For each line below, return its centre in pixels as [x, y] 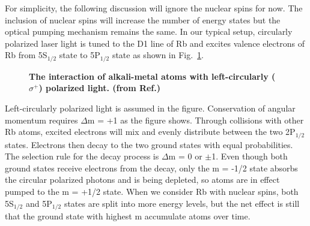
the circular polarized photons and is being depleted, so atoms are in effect [142, 180]
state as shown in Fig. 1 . [158, 55]
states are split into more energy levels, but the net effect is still [182, 203]
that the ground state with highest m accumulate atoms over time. [128, 216]
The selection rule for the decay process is [82, 156]
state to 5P [80, 55]
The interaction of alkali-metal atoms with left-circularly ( [152, 76]
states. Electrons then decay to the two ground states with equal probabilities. [149, 144]
